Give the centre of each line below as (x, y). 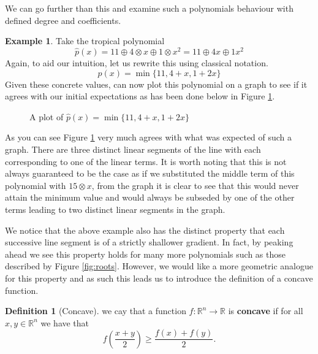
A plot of (47, 116)
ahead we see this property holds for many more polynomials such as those (145, 254)
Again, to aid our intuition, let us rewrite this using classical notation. (137, 62)
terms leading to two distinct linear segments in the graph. (115, 210)
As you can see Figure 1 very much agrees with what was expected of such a (149, 137)
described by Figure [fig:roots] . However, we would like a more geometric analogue (159, 266)
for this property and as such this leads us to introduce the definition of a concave (159, 278)
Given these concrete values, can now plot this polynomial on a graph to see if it (156, 84)
